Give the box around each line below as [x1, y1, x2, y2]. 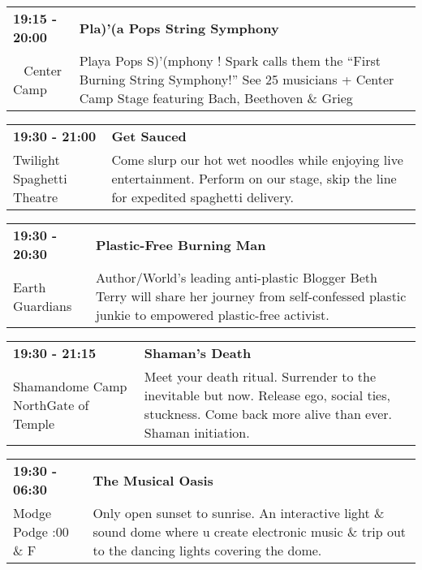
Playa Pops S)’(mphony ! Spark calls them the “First [79, 51, 381, 70]
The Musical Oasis [93, 470, 213, 490]
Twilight [13, 150, 60, 169]
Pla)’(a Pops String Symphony [79, 18, 279, 37]
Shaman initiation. [144, 423, 250, 442]
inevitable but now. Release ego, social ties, [144, 386, 390, 404]
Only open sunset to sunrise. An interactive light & [93, 503, 385, 522]
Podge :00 [13, 522, 69, 541]
